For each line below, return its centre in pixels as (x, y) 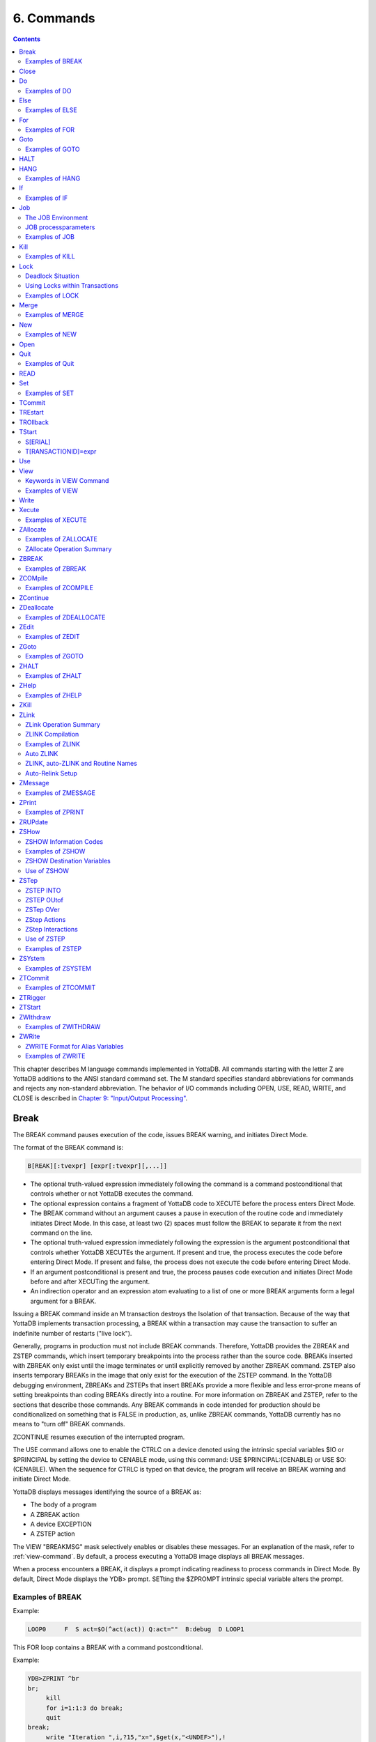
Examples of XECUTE (56, 520)
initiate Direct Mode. (42, 1479)
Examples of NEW (51, 334)
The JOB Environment (57, 217)
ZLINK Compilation (52, 734)
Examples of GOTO (53, 149)
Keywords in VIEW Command (67, 481)
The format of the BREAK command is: (68, 1148)
